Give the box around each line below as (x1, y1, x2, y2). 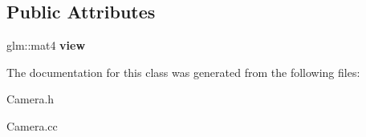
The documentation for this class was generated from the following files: (6, 63, 360, 80)
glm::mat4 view (6, 37, 86, 54)
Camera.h (6, 91, 55, 107)
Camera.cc (6, 117, 58, 134)
